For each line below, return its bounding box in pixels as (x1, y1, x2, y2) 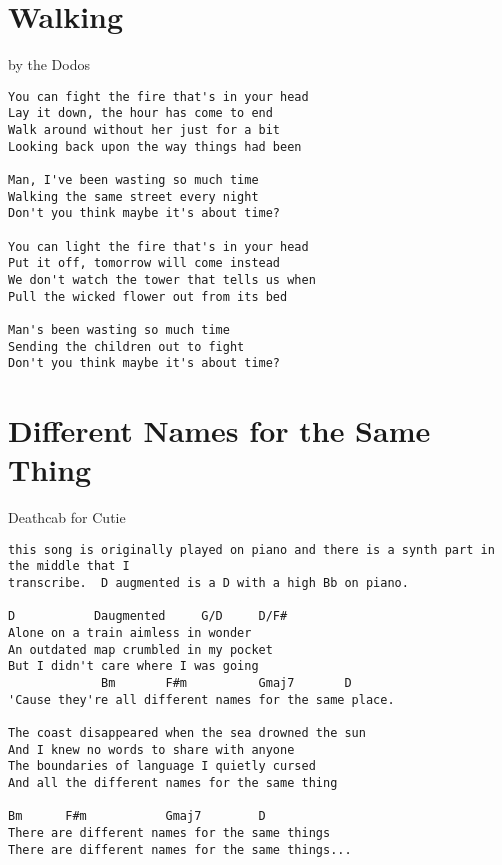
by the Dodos (8, 54, 90, 75)
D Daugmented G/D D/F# (8, 609, 288, 624)
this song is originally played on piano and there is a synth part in (8, 542, 495, 557)
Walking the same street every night (8, 189, 259, 204)
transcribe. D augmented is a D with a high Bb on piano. (8, 576, 409, 591)
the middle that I (8, 559, 130, 574)
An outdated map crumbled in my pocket (8, 642, 273, 657)
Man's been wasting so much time (8, 322, 230, 337)
